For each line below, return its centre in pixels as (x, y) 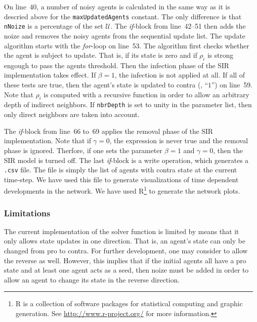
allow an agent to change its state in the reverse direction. (92, 279)
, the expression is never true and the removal (179, 141)
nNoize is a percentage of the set (54, 26)
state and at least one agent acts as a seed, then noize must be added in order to (126, 270)
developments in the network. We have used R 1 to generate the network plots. (122, 190)
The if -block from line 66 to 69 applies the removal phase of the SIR (108, 131)
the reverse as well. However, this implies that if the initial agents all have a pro (125, 260)
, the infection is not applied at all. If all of (180, 75)
